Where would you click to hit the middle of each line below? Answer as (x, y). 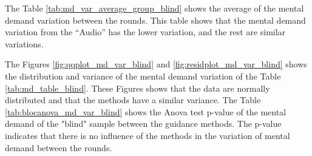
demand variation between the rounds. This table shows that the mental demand (155, 20)
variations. (24, 43)
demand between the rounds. (59, 147)
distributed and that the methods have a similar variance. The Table (133, 100)
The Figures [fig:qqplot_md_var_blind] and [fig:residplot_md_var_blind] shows (156, 64)
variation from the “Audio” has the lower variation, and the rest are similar (145, 32)
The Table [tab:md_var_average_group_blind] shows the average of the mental (154, 8)
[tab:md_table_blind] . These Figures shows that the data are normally (137, 88)
